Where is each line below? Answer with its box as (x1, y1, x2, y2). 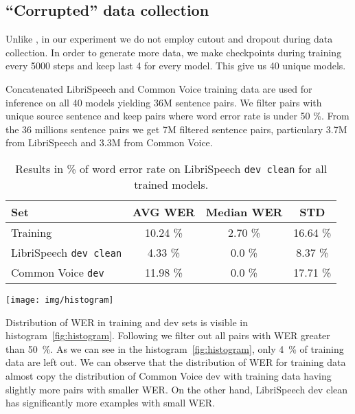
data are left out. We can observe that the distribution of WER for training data (5, 355, 346, 369)
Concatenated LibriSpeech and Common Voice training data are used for (5, 81, 312, 95)
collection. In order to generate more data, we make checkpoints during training (5, 45, 342, 59)
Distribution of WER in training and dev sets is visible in (5, 314, 249, 329)
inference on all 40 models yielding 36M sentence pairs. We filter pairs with (5, 95, 322, 109)
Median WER (205, 203, 283, 220)
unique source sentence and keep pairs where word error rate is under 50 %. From (5, 108, 350, 123)
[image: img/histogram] (5, 295, 114, 305)
